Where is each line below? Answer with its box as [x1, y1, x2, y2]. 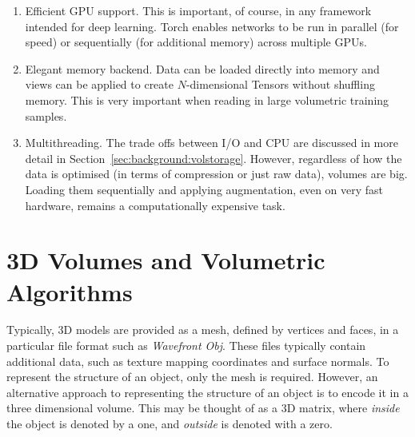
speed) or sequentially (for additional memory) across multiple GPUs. [25, 34, 367, 50]
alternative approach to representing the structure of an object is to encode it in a [6, 383, 409, 400]
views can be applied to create [25, 76, 174, 93]
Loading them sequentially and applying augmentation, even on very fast [25, 181, 384, 197]
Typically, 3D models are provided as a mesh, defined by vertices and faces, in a [6, 321, 399, 338]
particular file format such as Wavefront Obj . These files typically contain [6, 337, 366, 354]
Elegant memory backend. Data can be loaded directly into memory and [25, 60, 380, 77]
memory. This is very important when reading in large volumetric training [25, 91, 389, 108]
